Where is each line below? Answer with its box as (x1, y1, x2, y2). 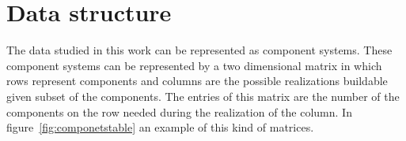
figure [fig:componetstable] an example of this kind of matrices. (6, 119, 314, 135)
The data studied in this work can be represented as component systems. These (6, 42, 393, 58)
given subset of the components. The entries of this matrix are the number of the (6, 87, 400, 104)
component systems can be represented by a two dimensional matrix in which (6, 57, 382, 73)
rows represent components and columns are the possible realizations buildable (6, 72, 388, 89)
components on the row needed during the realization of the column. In (6, 103, 352, 120)
